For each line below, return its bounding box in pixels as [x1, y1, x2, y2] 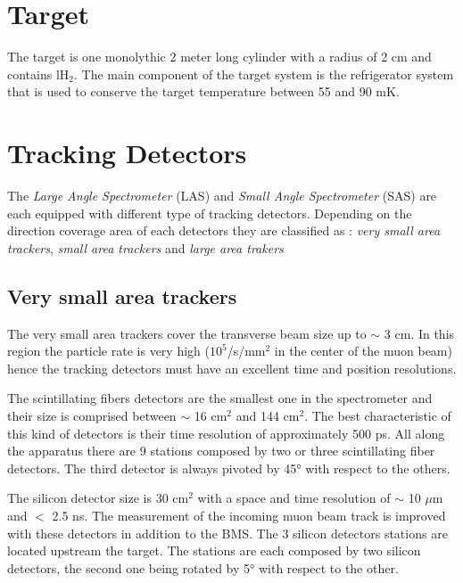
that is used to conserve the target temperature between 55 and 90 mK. [7, 82, 400, 101]
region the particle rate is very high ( [7, 341, 210, 360]
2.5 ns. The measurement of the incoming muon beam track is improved [52, 505, 446, 524]
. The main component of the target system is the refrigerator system [74, 64, 454, 83]
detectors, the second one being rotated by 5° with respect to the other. [7, 558, 399, 577]
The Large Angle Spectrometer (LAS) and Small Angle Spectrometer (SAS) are [7, 186, 437, 205]
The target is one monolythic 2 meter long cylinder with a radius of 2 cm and [7, 47, 432, 66]
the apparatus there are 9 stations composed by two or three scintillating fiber [7, 441, 435, 460]
